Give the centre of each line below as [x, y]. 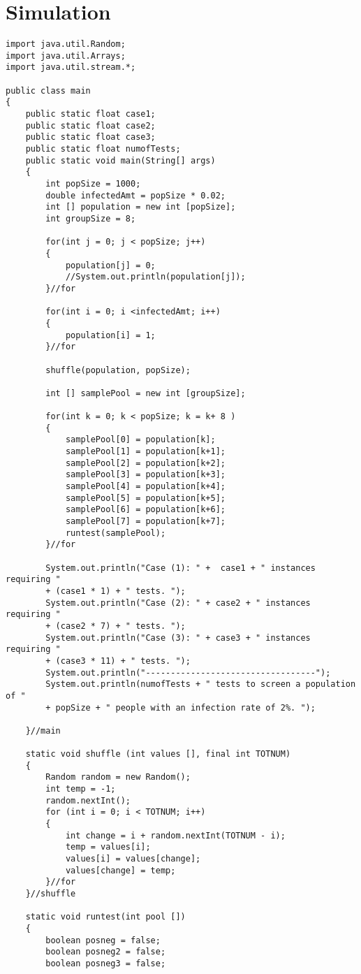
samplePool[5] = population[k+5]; [145, 498]
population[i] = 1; [110, 335]
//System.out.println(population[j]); [155, 277]
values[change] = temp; [120, 870]
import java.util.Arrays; [66, 56]
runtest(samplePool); [116, 533]
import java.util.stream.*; [71, 67]
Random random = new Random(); [118, 777]
